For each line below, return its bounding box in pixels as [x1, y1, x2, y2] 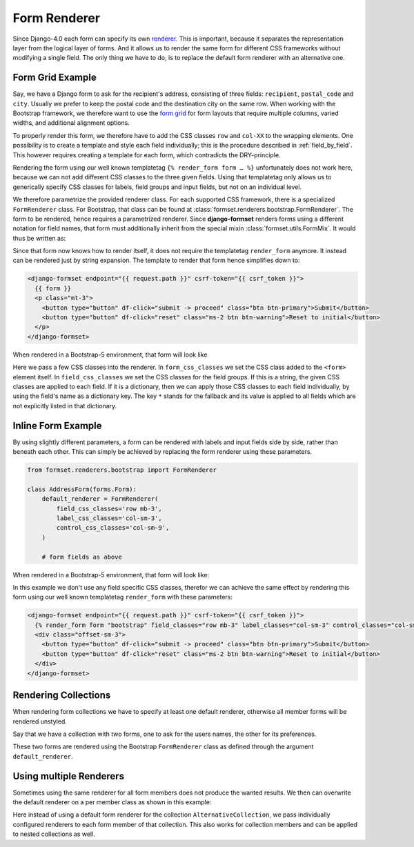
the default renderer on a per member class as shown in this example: [12, 798, 212, 806]
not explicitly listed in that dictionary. [12, 401, 117, 410]
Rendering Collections [12, 690, 111, 701]
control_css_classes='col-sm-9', [56, 524, 170, 532]
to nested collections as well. [12, 830, 96, 838]
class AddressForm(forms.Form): [27, 485, 137, 493]
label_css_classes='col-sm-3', [56, 514, 162, 522]
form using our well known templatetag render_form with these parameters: [12, 593, 233, 601]
